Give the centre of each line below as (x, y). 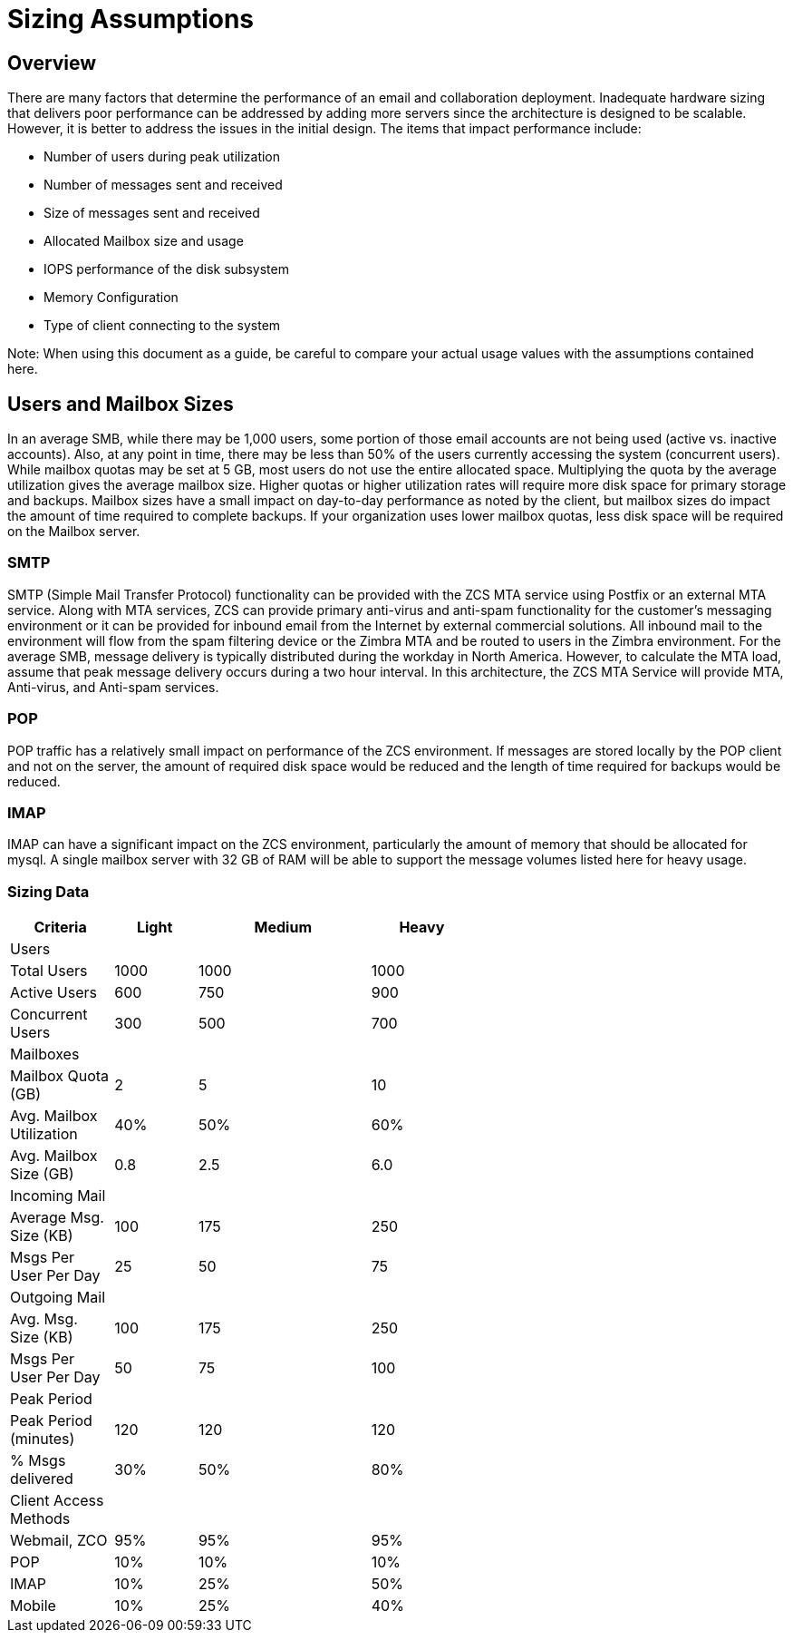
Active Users (53, 993)
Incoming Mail (58, 1196)
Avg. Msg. (44, 1319)
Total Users (49, 971)
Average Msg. (57, 1218)
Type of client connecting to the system (162, 326)
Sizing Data (48, 891)
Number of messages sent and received (163, 185)
